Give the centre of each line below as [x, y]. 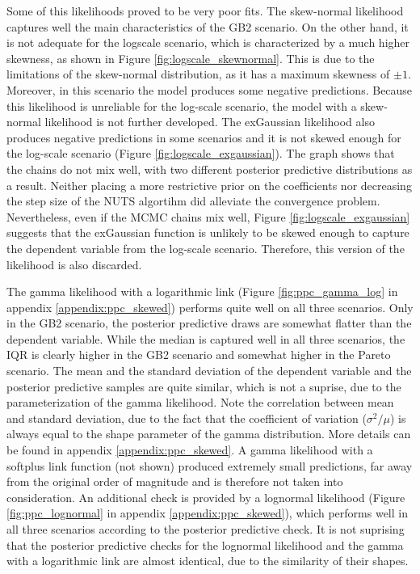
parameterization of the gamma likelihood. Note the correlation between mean [200, 402]
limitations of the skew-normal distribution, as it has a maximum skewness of [198, 74]
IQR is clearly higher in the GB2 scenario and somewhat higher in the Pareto [199, 355]
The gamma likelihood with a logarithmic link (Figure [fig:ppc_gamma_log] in [202, 291]
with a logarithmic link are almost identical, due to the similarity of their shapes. [208, 561]
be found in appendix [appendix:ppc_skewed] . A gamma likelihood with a [190, 450]
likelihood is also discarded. [74, 264]
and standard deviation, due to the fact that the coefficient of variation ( [187, 418]
